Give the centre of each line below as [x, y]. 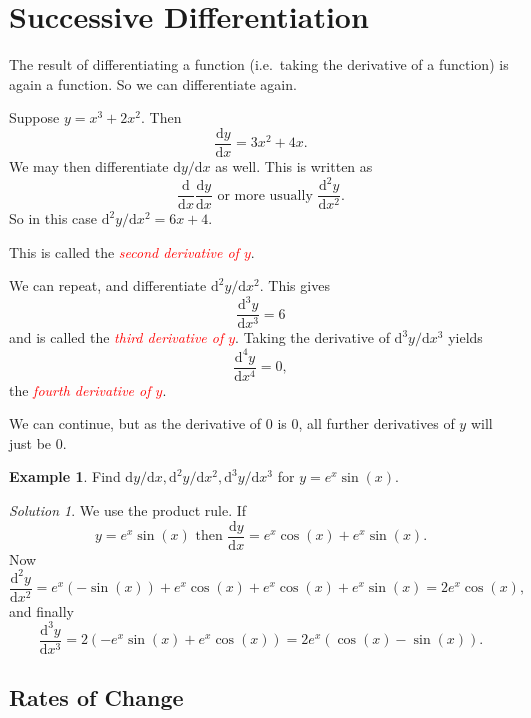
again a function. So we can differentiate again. [153, 83]
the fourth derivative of [80, 389]
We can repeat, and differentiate [108, 285]
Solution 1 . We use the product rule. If [128, 510]
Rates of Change [96, 697]
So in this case [53, 218]
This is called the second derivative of [124, 251]
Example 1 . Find [65, 476]
